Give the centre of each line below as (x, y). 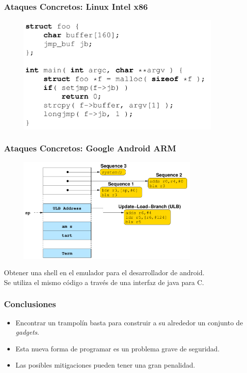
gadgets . (27, 332)
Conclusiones (30, 304)
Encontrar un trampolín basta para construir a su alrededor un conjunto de (129, 322)
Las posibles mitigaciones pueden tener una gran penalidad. (105, 365)
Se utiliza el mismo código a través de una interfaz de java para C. (104, 282)
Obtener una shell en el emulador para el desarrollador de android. (104, 273)
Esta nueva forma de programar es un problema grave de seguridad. (118, 348)
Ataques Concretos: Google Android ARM (90, 148)
